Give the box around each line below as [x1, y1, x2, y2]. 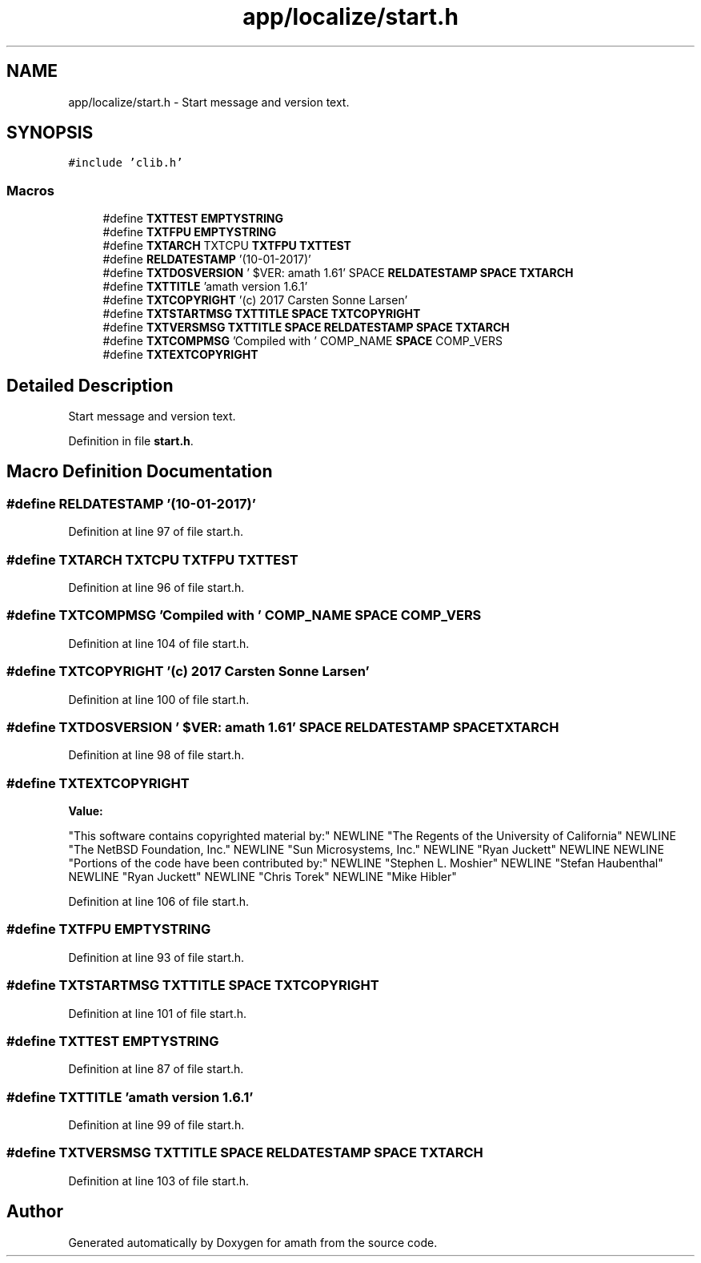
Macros [6, 182, 54, 199]
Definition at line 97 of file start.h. [68, 525, 244, 539]
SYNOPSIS [6, 123, 94, 143]
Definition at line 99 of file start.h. [68, 1118, 245, 1132]
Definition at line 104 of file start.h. [68, 636, 250, 650]
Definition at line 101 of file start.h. [68, 1006, 247, 1020]
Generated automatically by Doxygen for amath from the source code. [68, 1235, 438, 1249]
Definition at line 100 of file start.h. [68, 692, 250, 706]
